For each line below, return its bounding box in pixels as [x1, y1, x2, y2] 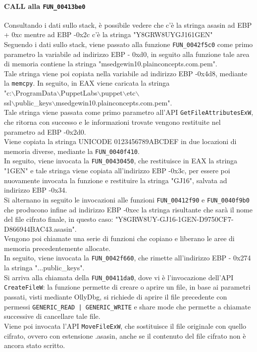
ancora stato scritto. [4, 340, 65, 351]
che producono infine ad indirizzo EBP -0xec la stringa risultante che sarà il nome [4, 204, 253, 214]
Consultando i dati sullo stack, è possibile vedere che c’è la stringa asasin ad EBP [4, 19, 252, 30]
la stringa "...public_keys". [4, 262, 85, 273]
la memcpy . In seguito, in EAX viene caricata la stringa [4, 78, 170, 88]
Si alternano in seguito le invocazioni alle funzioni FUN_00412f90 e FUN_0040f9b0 [4, 194, 250, 204]
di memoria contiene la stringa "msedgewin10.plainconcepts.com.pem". [4, 58, 217, 69]
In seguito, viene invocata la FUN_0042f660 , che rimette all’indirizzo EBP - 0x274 [4, 252, 251, 263]
